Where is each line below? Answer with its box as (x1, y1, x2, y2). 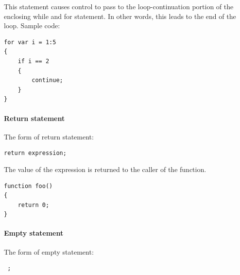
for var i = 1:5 (4, 38, 56, 46)
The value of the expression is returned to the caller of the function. (4, 164, 206, 174)
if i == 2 (17, 57, 50, 65)
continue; (32, 77, 63, 84)
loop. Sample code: (4, 20, 60, 31)
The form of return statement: (4, 131, 94, 141)
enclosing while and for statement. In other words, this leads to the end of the (4, 11, 236, 21)
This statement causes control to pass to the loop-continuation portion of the (4, 1, 234, 11)
